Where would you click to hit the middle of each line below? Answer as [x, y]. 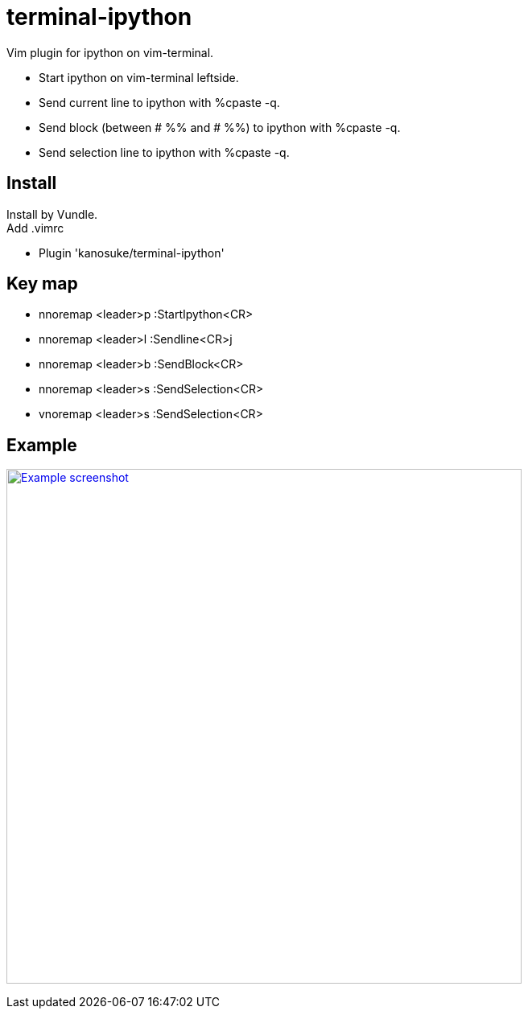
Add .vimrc [35, 228]
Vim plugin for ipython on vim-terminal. [110, 52]
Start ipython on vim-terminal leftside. [139, 77]
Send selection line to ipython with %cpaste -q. [164, 152]
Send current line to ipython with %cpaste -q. [159, 102]
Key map [42, 284]
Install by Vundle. [52, 214]
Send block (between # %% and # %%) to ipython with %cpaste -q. [220, 127]
